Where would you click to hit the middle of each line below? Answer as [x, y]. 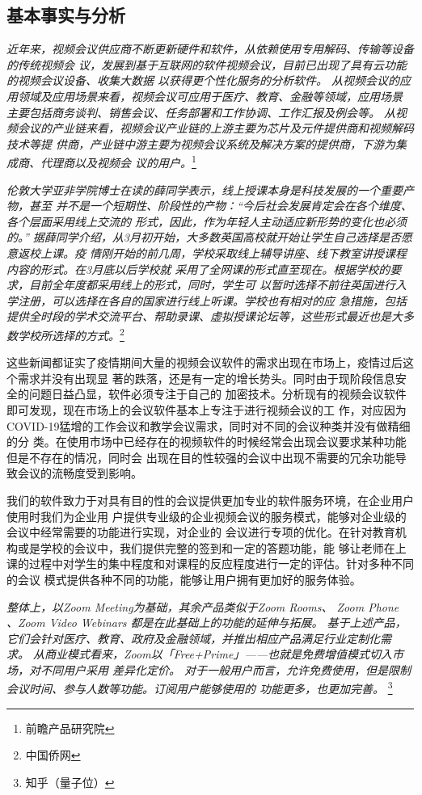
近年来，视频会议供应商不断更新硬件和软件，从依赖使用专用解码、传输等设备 [210, 49]
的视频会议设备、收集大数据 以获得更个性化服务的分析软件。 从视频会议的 [203, 80]
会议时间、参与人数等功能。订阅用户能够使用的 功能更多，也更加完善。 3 [200, 688]
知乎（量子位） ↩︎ [70, 782]
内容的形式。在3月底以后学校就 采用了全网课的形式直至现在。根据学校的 [198, 269]
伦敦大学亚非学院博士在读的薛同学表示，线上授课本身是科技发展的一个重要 [205, 189]
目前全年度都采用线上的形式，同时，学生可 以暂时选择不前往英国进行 [212, 285]
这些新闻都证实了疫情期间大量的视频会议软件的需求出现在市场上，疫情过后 [205, 362]
